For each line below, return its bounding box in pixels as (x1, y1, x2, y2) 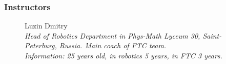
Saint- (202, 30, 222, 41)
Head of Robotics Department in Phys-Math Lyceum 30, (25, 30, 200, 41)
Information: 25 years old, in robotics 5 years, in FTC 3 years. (25, 50, 222, 60)
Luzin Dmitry (25, 20, 68, 31)
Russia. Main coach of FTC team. (59, 40, 167, 51)
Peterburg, (25, 40, 57, 51)
